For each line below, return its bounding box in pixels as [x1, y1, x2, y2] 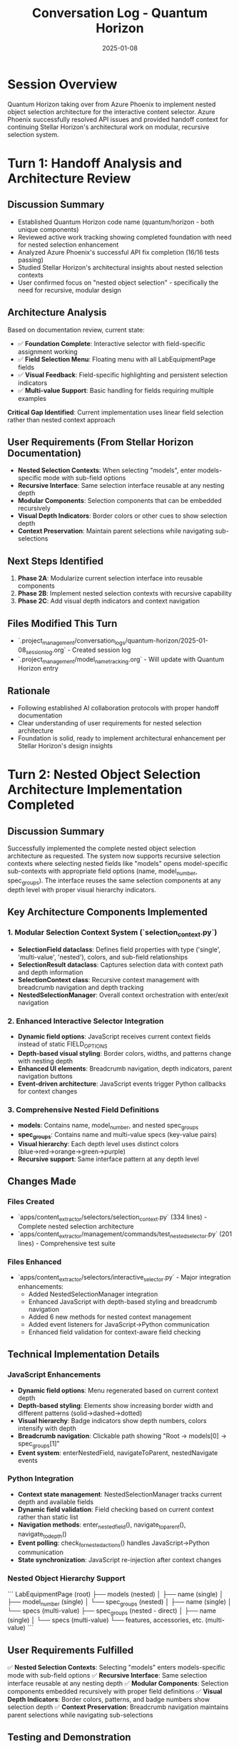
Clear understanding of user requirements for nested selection [17, 719, 202, 728]
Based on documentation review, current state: [7, 325, 145, 334]
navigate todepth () [17, 1529, 67, 1540]
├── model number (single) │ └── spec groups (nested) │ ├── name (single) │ [7, 1597, 232, 1608]
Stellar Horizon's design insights [17, 742, 113, 750]
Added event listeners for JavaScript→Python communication [28, 1320, 210, 1329]
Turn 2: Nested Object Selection [7, 767, 201, 782]
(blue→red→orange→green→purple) [17, 1147, 126, 1156]
